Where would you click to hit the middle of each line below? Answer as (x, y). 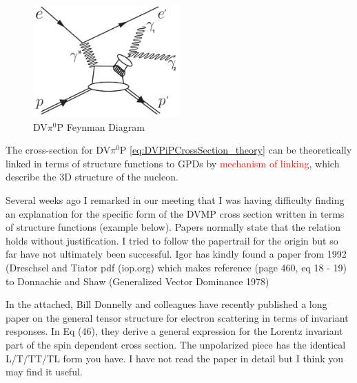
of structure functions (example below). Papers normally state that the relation (173, 227)
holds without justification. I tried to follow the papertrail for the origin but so (172, 240)
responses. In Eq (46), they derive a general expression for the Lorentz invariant (174, 331)
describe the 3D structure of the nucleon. (92, 177)
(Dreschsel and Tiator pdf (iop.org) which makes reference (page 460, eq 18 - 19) (176, 268)
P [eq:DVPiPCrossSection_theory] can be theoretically (236, 150)
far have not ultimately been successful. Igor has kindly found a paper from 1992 (176, 254)
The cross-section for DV (58, 150)
